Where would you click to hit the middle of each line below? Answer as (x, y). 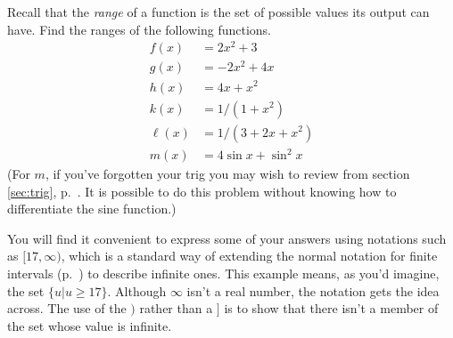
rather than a (176, 308)
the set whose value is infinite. (90, 325)
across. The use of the (67, 308)
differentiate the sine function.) (92, 209)
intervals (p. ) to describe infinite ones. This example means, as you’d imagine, (223, 274)
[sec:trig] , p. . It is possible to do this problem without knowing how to (202, 191)
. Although (137, 290)
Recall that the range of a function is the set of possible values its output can (218, 12)
